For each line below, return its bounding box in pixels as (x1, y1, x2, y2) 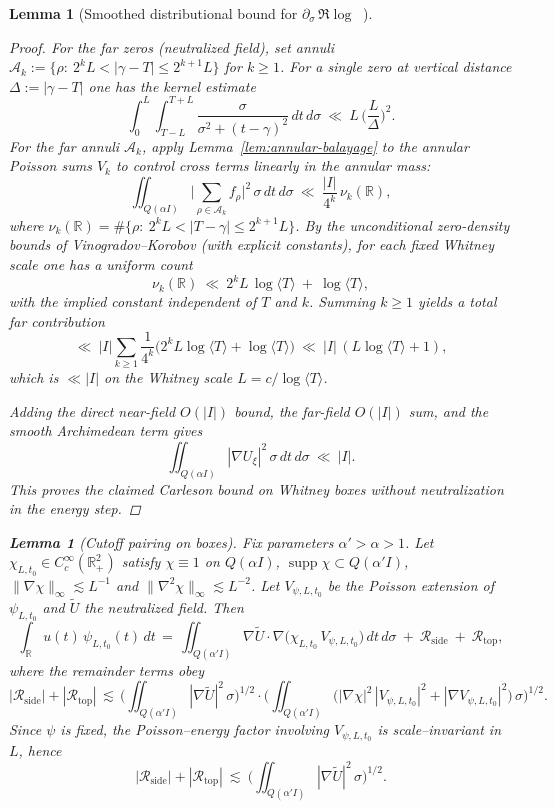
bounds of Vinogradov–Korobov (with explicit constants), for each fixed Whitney (9, 234, 495, 255)
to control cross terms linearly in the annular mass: (115, 155, 431, 176)
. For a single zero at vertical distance (279, 56, 512, 77)
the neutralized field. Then (84, 596, 244, 617)
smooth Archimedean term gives (9, 420, 203, 441)
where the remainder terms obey (9, 659, 205, 680)
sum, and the (408, 400, 489, 421)
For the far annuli (9, 135, 120, 156)
